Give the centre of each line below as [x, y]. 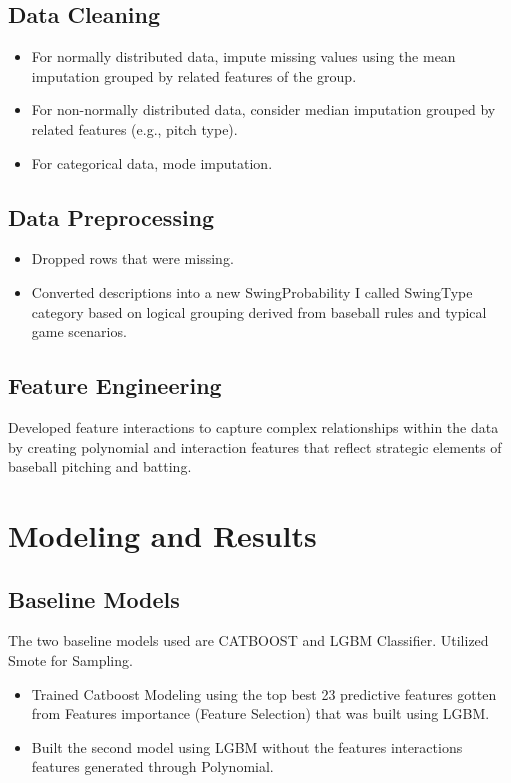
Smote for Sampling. [70, 659]
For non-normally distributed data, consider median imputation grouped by [263, 109]
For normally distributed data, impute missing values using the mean [243, 56]
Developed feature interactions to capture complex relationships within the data [253, 426]
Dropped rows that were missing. [132, 258]
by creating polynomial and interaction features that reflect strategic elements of [255, 446]
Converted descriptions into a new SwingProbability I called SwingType [252, 291]
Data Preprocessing [111, 216]
